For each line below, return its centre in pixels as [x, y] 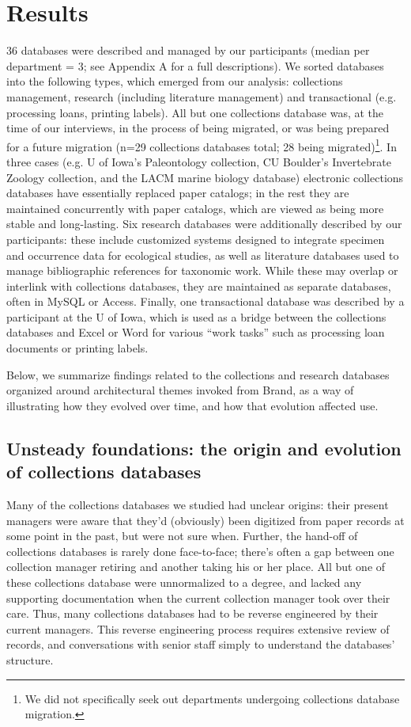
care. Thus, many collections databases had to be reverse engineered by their [192, 613]
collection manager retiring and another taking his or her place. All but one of [196, 567]
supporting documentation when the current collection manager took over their [198, 598]
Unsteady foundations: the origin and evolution [204, 448]
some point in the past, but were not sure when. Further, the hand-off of [182, 536]
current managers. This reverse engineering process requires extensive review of [198, 628]
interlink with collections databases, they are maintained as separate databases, [199, 285]
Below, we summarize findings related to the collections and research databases [198, 374]
